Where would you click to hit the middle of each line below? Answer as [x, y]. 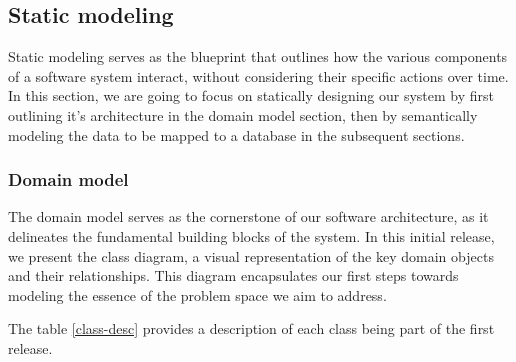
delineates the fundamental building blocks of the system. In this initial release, [251, 235]
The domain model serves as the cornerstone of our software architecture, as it [248, 216]
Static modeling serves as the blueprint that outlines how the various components [258, 56]
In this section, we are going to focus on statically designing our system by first [251, 95]
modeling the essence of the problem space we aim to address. [197, 294]
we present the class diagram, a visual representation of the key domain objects [251, 255]
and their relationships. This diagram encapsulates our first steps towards [233, 275]
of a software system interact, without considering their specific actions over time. [258, 75]
